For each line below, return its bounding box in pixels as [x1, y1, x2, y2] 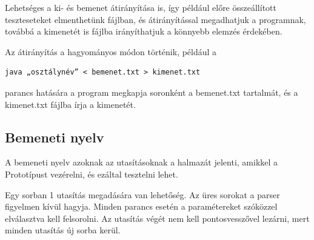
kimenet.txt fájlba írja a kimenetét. [5, 98, 136, 110]
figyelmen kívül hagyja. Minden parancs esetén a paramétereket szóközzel [5, 200, 278, 213]
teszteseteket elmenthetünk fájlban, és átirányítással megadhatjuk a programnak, [5, 13, 306, 25]
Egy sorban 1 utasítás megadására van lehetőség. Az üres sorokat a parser [5, 188, 280, 201]
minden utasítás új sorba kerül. [5, 224, 121, 236]
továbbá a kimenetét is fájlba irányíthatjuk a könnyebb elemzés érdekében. [5, 25, 282, 38]
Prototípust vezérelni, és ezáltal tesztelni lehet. [5, 167, 178, 180]
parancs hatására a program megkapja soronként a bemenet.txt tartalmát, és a [5, 85, 298, 98]
